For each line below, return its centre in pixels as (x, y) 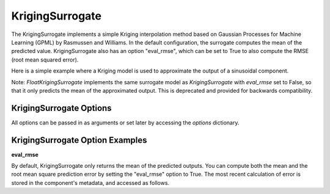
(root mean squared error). (45, 59)
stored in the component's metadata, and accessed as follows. (90, 182)
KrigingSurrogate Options (62, 108)
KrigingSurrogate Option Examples (79, 140)
